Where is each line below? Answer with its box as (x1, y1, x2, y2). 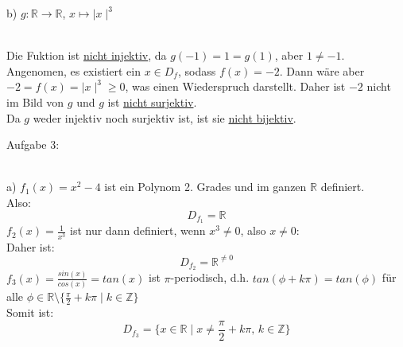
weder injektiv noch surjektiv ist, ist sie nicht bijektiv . (33, 109, 296, 126)
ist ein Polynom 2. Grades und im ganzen (104, 178, 307, 195)
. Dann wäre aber (279, 62, 365, 79)
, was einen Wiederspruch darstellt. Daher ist (125, 78, 346, 95)
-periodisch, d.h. (170, 269, 250, 286)
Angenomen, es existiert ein (6, 62, 141, 79)
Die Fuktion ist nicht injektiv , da (6, 47, 167, 64)
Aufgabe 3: (6, 136, 60, 153)
